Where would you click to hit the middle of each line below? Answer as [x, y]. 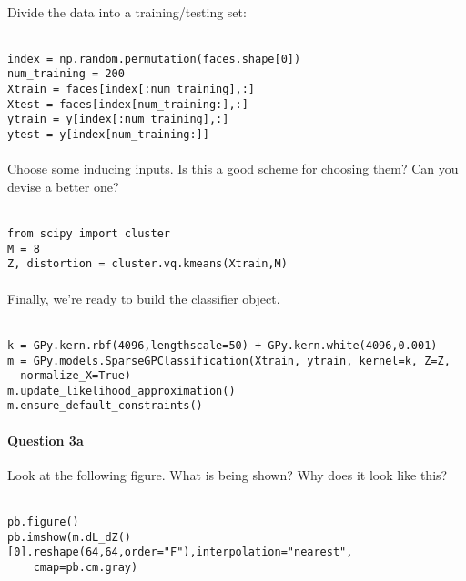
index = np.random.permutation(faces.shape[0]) [154, 59]
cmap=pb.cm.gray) [86, 568]
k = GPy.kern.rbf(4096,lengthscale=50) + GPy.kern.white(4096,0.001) [223, 345]
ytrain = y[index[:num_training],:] [118, 120]
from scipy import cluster [89, 234]
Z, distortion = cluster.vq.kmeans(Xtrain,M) [147, 264]
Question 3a [46, 440]
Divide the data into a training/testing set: [127, 11]
